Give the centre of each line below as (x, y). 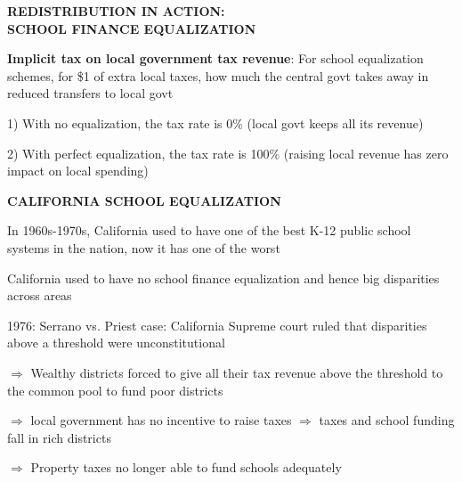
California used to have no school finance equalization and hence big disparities (223, 278)
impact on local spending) (78, 171)
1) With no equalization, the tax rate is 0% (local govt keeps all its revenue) (215, 123)
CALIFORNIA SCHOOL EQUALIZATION (144, 200)
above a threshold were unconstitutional (116, 343)
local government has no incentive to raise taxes (161, 420)
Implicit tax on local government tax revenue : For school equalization (215, 58)
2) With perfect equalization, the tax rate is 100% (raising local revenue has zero (228, 153)
